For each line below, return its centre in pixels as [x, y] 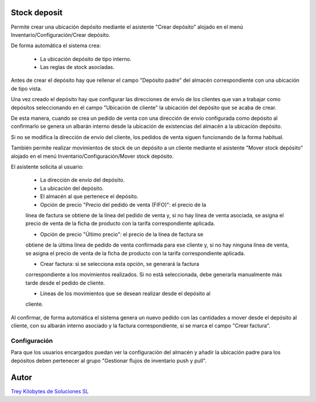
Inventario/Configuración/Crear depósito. [61, 34]
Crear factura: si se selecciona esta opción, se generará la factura [120, 264]
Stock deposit [37, 13]
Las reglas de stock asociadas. [77, 67]
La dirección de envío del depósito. [83, 180]
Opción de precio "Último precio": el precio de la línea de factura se [122, 234]
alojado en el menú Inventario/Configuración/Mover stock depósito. [92, 156]
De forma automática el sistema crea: [56, 46]
